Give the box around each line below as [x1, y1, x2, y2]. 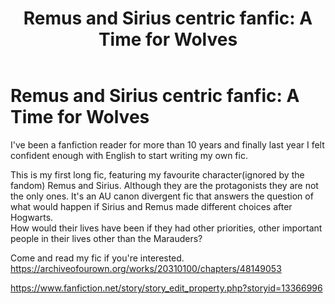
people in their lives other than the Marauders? [10, 232, 203, 244]
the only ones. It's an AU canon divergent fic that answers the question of [10, 190, 314, 202]
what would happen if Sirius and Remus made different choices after [10, 200, 293, 212]
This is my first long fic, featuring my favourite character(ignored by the [10, 168, 305, 181]
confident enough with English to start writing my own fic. [10, 149, 248, 161]
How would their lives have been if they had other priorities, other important [10, 222, 323, 234]
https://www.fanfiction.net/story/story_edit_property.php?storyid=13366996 [10, 282, 323, 294]
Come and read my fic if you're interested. [10, 252, 185, 264]
